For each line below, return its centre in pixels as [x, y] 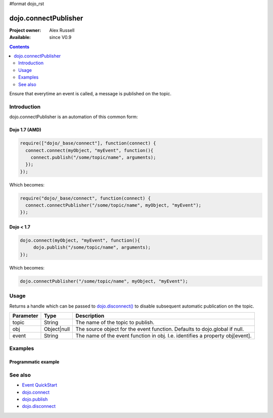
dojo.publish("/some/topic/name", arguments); [92, 248]
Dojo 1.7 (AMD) [25, 130]
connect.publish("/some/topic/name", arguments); [93, 157]
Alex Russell [62, 30]
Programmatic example [34, 362]
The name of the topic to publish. [115, 322]
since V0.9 [60, 37]
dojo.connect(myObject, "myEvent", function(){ [80, 240]
